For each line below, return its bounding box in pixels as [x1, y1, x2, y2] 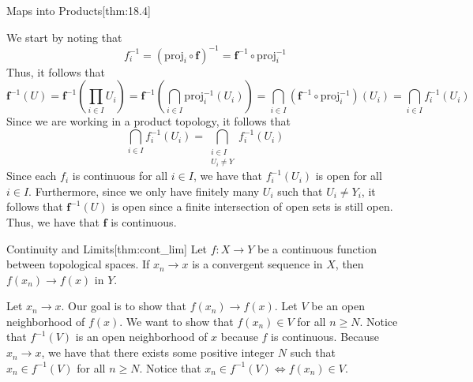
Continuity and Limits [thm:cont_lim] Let [6, 240, 208, 257]
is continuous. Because [271, 328, 380, 345]
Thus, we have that [6, 213, 99, 230]
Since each [6, 167, 57, 184]
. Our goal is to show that [61, 298, 186, 314]
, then [335, 256, 364, 272]
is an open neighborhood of [75, 328, 208, 345]
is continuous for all [72, 167, 168, 184]
